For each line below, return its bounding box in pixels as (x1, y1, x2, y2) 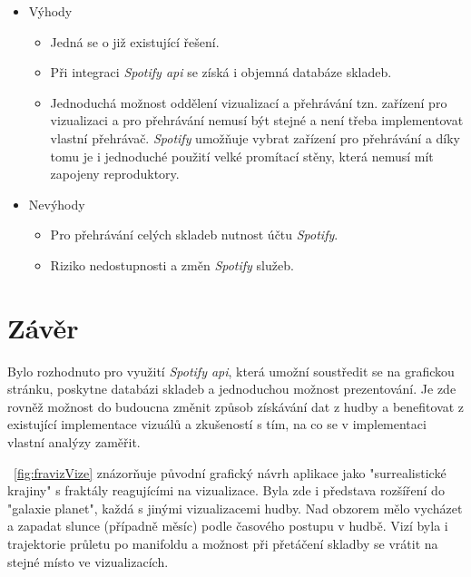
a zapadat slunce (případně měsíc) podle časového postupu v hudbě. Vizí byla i (7, 516, 448, 535)
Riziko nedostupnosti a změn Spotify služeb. (50, 255, 294, 274)
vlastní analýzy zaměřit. (7, 433, 141, 452)
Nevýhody (28, 194, 85, 213)
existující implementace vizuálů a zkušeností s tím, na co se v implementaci (7, 415, 427, 434)
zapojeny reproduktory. (50, 164, 180, 183)
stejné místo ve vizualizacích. (7, 552, 169, 571)
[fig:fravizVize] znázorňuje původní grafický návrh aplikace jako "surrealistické (14, 463, 446, 482)
